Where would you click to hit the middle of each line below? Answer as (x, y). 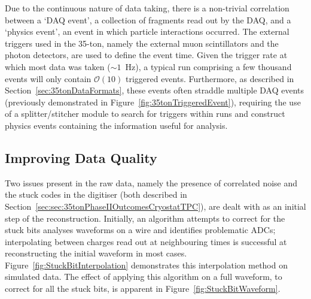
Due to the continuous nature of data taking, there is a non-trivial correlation (147, 8)
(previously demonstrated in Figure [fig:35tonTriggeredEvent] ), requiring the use (153, 102)
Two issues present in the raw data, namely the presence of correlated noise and (151, 182)
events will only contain (48, 78)
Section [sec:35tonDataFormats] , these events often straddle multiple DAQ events (155, 90)
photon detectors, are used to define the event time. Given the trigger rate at (146, 55)
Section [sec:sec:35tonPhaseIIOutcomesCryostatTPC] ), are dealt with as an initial (155, 206)
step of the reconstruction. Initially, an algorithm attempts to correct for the (145, 218)
